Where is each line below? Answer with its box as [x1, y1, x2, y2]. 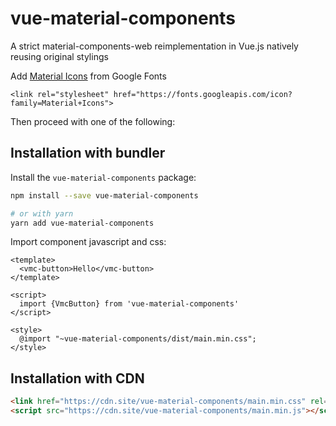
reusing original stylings [10, 50, 109, 62]
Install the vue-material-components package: [10, 171, 197, 183]
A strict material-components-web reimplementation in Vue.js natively [10, 40, 299, 52]
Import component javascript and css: [10, 236, 167, 248]
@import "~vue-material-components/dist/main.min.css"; [19, 334, 257, 344]
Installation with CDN [10, 370, 145, 387]
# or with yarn [10, 208, 74, 219]
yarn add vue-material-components [10, 218, 155, 228]
